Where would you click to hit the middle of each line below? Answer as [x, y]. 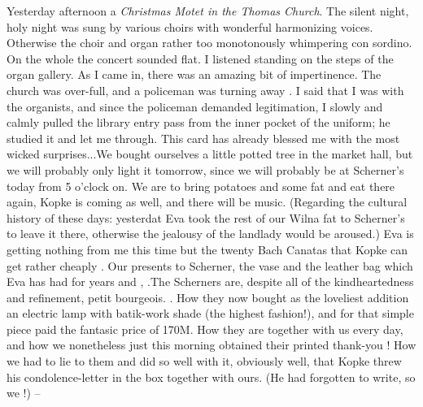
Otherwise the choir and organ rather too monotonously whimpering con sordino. [209, 43]
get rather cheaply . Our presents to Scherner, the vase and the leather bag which [210, 265]
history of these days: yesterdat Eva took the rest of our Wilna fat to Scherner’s [206, 217]
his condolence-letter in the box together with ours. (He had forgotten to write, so [211, 377]
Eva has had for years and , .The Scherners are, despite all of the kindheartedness [210, 281]
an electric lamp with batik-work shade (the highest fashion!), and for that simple [210, 313]
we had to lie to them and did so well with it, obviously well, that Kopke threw [204, 361]
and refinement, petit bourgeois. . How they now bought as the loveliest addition [208, 297]
